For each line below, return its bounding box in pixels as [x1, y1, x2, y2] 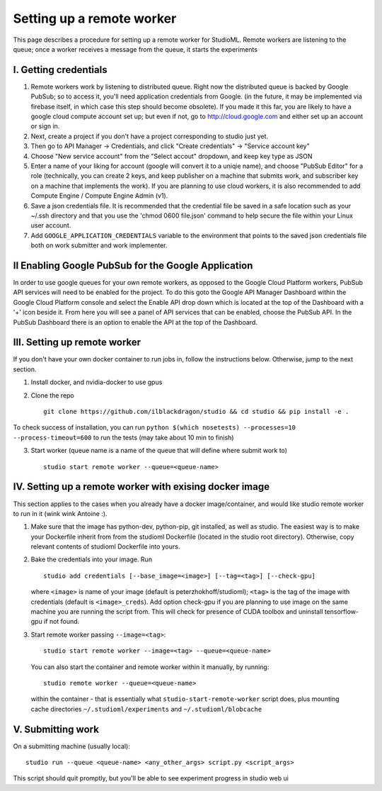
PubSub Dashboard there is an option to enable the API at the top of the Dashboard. [13, 318, 257, 326]
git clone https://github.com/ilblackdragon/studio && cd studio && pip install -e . [43, 408, 349, 416]
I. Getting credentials [13, 64, 108, 76]
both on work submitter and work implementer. [30, 241, 168, 249]
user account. [30, 221, 71, 230]
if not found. [43, 617, 80, 626]
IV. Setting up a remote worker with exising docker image [13, 481, 270, 493]
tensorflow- [324, 607, 359, 616]
